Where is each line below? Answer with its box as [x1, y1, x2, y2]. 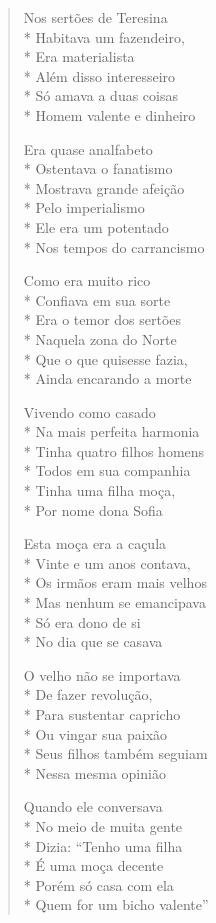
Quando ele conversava [23, 796, 163, 817]
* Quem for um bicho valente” [23, 894, 209, 915]
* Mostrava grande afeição [23, 177, 185, 198]
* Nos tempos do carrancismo [23, 236, 205, 257]
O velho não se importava [23, 664, 181, 685]
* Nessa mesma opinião [23, 762, 166, 783]
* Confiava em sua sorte [23, 289, 171, 310]
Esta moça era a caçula [23, 533, 167, 554]
